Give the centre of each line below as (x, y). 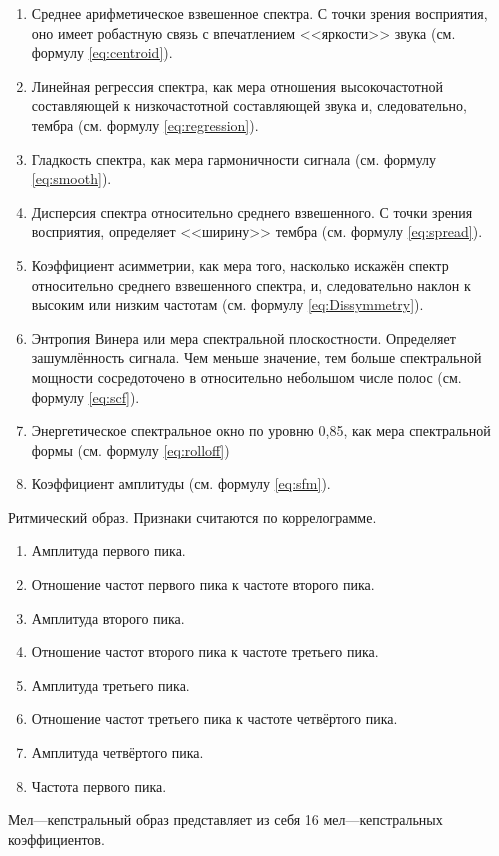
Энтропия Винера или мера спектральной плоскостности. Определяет (243, 337)
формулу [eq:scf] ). (85, 396)
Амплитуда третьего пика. (110, 684)
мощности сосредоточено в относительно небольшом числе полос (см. (246, 376)
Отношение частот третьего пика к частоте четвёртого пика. (214, 718)
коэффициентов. (56, 838)
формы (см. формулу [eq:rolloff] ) (130, 449)
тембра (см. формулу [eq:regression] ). (145, 124)
